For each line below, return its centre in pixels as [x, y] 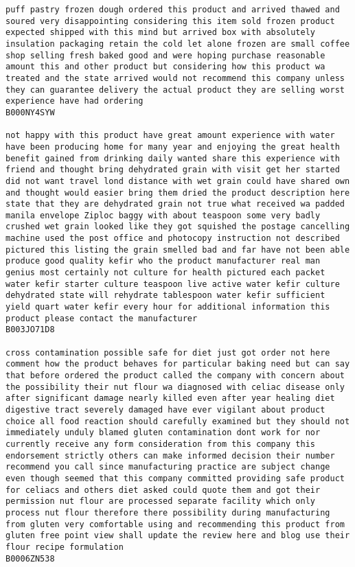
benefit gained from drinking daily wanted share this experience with [173, 158]
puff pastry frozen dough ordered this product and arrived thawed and [173, 10]
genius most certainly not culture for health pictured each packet [165, 273]
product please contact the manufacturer [102, 318]
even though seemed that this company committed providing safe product [175, 478]
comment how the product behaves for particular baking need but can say [178, 364]
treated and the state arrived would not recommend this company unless [175, 78]
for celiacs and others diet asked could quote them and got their [163, 490]
